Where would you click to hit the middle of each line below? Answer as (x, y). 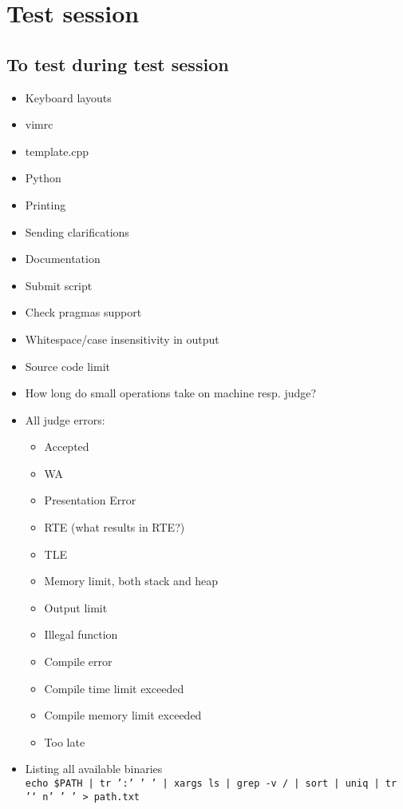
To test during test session (118, 64)
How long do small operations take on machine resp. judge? (171, 393)
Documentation (63, 259)
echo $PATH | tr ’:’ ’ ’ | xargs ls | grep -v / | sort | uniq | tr (211, 784)
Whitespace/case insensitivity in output (122, 339)
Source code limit (68, 366)
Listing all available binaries (94, 769)
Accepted (67, 446)
